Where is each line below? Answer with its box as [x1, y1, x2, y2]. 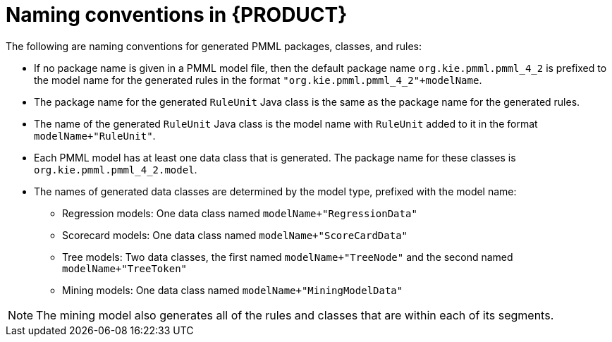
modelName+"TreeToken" [62, 262, 188, 274]
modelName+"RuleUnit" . [34, 129, 156, 142]
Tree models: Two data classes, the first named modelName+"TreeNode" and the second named [62, 250, 513, 263]
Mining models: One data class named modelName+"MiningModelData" [62, 283, 403, 296]
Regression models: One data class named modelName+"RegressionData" [62, 207, 417, 219]
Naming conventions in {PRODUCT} [6, 3, 348, 27]
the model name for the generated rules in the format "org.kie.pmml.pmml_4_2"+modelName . [34, 73, 482, 86]
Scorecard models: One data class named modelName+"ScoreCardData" [62, 228, 408, 241]
